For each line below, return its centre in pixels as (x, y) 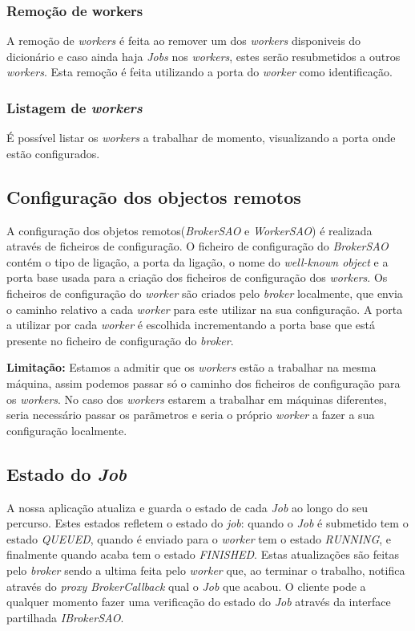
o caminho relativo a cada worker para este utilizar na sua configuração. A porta (205, 309)
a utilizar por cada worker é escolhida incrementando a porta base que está (191, 325)
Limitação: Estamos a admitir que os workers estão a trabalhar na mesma (191, 367)
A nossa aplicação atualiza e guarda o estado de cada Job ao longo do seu (187, 507)
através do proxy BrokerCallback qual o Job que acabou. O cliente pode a (186, 586)
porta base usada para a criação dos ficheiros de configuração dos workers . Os (197, 277)
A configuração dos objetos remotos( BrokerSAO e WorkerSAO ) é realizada (189, 230)
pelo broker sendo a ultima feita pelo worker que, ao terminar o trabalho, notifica (206, 570)
